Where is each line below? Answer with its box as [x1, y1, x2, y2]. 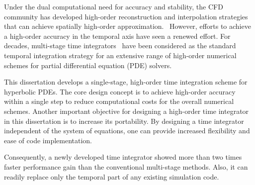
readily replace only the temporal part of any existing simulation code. [4, 171, 219, 182]
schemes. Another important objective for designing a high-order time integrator [4, 105, 249, 116]
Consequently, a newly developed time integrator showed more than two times [4, 152, 242, 162]
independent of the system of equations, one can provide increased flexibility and [4, 125, 250, 136]
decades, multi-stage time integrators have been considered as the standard [4, 40, 236, 51]
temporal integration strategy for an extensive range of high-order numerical [4, 50, 237, 60]
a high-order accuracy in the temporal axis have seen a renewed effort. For [4, 30, 231, 41]
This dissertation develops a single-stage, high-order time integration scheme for [4, 77, 248, 87]
